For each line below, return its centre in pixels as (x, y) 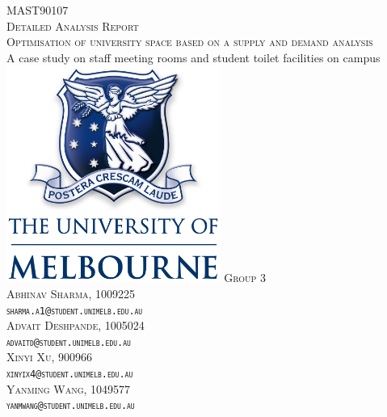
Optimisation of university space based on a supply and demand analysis (190, 42)
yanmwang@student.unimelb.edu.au (71, 406)
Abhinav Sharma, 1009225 (71, 293)
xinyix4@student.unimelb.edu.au (70, 375)
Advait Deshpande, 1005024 (76, 325)
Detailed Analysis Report (73, 25)
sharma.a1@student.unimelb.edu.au (75, 311)
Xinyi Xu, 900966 (49, 357)
